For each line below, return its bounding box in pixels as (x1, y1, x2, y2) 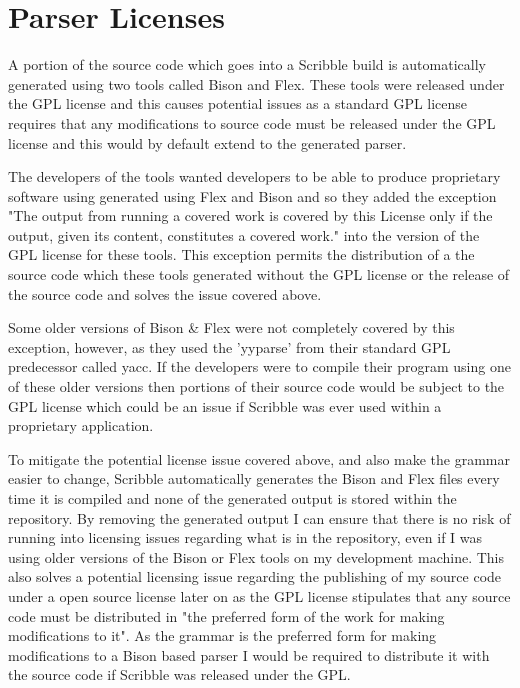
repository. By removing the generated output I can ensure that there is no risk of (8, 507, 511, 528)
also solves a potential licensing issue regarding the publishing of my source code (8, 566, 502, 587)
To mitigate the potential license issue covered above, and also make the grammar (8, 448, 511, 469)
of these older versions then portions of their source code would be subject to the (8, 376, 505, 397)
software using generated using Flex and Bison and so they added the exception (8, 185, 497, 206)
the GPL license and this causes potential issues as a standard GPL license (8, 93, 468, 114)
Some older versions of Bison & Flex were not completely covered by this (8, 317, 455, 338)
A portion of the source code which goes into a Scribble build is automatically (8, 54, 486, 75)
